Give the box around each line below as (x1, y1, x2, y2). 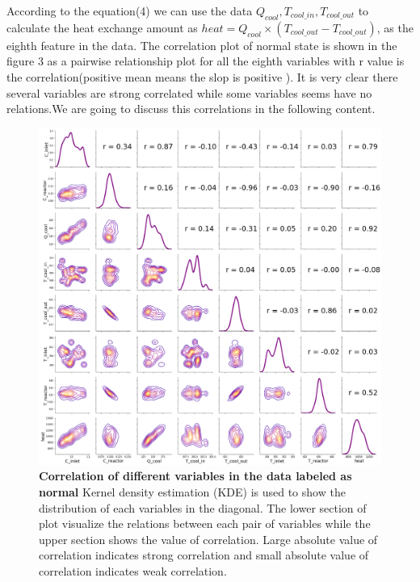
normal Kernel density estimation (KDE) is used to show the (39, 483, 346, 500)
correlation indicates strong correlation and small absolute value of (39, 546, 369, 563)
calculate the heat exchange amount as (6, 19, 198, 36)
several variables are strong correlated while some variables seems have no (6, 84, 372, 101)
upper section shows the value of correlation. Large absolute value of (39, 530, 378, 547)
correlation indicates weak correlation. (39, 562, 227, 579)
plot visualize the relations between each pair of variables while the (39, 515, 371, 532)
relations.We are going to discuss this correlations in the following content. (6, 100, 376, 117)
